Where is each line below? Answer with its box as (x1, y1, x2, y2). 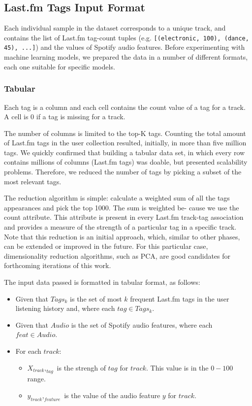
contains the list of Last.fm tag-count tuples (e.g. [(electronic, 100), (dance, (4, 32, 249, 42)
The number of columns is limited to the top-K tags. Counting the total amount (4, 128, 246, 138)
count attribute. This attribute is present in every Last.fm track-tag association (4, 212, 244, 222)
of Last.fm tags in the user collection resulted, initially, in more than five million (4, 137, 247, 148)
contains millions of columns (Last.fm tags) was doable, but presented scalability (4, 157, 248, 167)
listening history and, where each (15, 303, 115, 313)
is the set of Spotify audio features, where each (71, 319, 213, 330)
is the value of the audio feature (64, 390, 160, 400)
